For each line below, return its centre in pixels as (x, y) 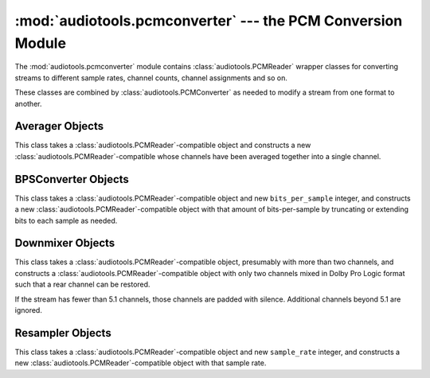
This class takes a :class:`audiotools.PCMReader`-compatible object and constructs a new (163, 145)
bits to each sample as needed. (66, 220)
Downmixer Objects (65, 243)
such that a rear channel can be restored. (82, 284)
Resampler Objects (63, 333)
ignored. (29, 310)
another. (28, 103)
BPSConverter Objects (72, 179)
